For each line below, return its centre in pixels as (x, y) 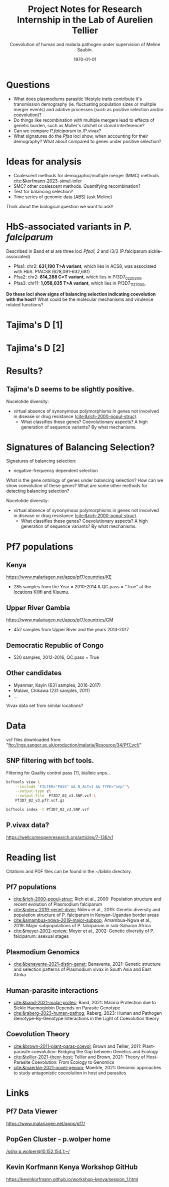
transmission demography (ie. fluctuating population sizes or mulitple (85, 104)
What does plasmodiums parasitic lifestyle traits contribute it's (78, 99)
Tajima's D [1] (34, 325)
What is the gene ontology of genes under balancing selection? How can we (85, 480)
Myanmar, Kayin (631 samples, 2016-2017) (57, 685)
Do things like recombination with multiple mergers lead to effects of (84, 120)
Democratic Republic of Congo (55, 645)
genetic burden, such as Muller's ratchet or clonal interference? (79, 125)
